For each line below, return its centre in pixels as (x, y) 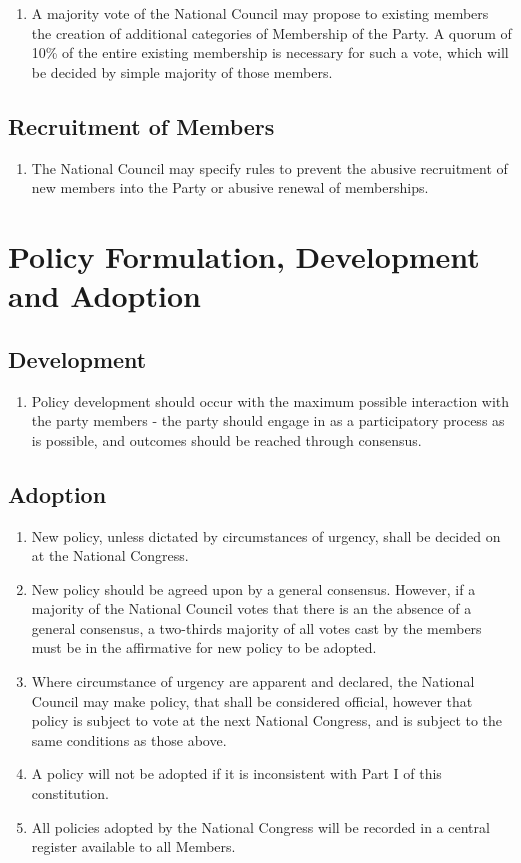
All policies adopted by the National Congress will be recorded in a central (260, 826)
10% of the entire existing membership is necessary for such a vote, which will (270, 52)
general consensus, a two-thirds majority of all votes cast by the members (256, 627)
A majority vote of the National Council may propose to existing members (260, 13)
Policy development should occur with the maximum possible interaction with (270, 400)
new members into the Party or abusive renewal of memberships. (230, 187)
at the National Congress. (110, 555)
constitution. (70, 793)
